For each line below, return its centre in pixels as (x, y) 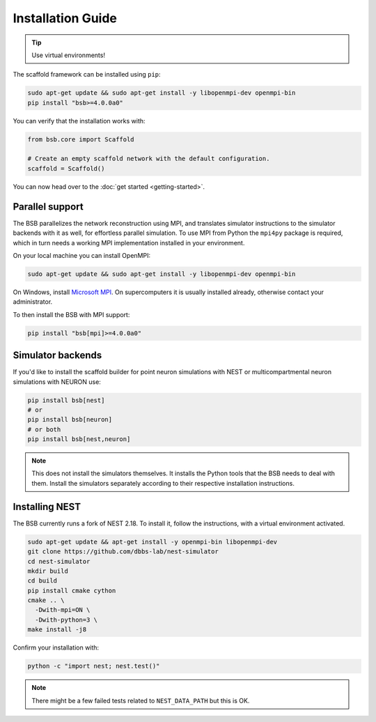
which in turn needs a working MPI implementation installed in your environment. (129, 243)
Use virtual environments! (69, 55)
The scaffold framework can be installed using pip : (87, 75)
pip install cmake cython (72, 590)
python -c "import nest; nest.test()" (94, 666)
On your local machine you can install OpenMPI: (82, 255)
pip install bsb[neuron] (70, 420)
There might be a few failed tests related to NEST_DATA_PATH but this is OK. (141, 700)
